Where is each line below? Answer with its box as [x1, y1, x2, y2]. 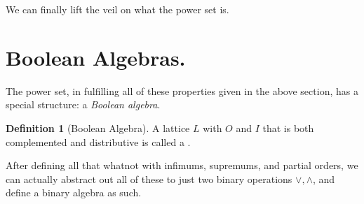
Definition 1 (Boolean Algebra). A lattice [6, 120, 190, 135]
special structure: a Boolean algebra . [6, 97, 161, 112]
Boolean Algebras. [6, 43, 186, 71]
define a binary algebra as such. [6, 185, 142, 200]
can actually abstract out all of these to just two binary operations [6, 171, 292, 186]
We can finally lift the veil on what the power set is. [6, 2, 229, 16]
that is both [262, 120, 314, 135]
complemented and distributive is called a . [6, 134, 191, 149]
